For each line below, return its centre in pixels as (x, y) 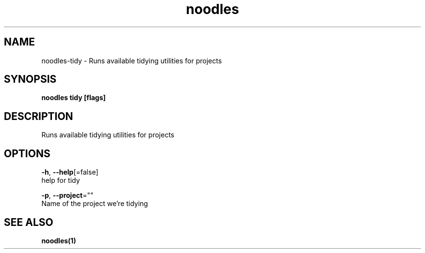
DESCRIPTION (39, 116)
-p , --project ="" (67, 195)
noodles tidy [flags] (74, 98)
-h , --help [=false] (70, 172)
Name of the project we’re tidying (95, 204)
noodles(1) (59, 240)
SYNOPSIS (30, 79)
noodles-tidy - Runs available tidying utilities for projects (132, 60)
